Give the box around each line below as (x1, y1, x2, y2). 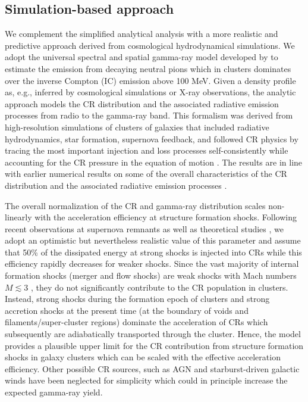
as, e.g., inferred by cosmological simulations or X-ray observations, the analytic (5, 86, 296, 98)
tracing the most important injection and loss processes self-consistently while (5, 144, 288, 157)
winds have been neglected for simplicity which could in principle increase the (5, 374, 288, 387)
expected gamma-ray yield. (5, 386, 103, 398)
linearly (5, 211, 32, 223)
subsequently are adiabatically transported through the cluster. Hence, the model (5, 328, 301, 340)
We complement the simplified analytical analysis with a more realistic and (5, 27, 278, 40)
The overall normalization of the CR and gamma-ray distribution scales (5, 199, 266, 211)
